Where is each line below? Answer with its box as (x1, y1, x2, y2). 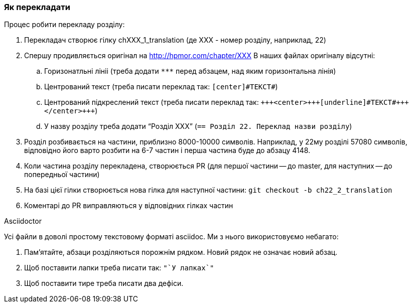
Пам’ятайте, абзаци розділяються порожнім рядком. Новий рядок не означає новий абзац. (24, 248, 338, 257)
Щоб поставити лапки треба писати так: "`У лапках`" (24, 263, 214, 272)
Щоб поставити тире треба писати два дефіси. (24, 279, 184, 288)
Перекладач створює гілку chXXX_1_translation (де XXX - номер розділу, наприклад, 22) (24, 36, 326, 45)
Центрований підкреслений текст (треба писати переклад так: (44, 98, 259, 107)
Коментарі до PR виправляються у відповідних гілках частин (24, 201, 233, 210)
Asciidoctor (4, 217, 42, 226)
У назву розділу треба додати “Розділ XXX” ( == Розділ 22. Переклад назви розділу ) (44, 122, 352, 131)
